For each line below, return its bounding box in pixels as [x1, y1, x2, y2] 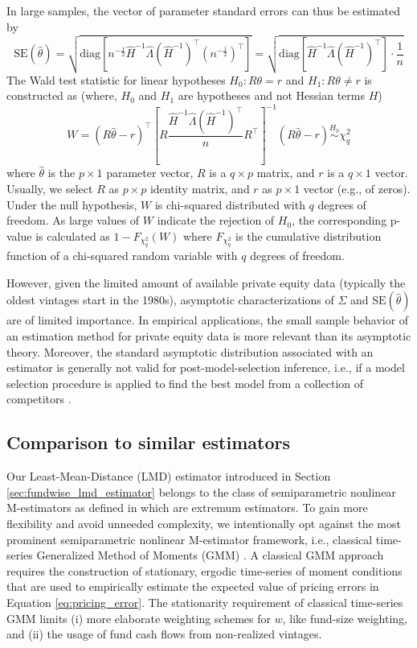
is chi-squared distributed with [154, 196, 305, 213]
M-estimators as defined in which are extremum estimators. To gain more [6, 499, 368, 516]
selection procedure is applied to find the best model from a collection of [6, 374, 364, 391]
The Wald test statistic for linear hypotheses [6, 71, 226, 88]
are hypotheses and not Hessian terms [178, 87, 366, 104]
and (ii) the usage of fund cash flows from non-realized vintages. [6, 625, 322, 642]
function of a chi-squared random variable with [6, 247, 238, 264]
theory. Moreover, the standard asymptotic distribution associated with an [6, 343, 374, 360]
